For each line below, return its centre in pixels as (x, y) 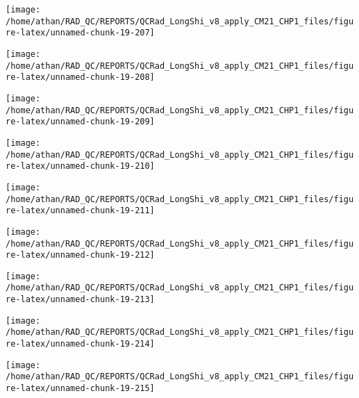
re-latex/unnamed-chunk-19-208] (80, 77)
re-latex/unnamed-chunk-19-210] (80, 166)
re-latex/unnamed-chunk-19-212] (80, 255)
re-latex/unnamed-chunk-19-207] (80, 33)
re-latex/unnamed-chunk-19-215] (80, 389)
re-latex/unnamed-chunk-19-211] (80, 211)
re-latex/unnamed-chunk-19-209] (80, 122)
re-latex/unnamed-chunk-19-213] (80, 300)
